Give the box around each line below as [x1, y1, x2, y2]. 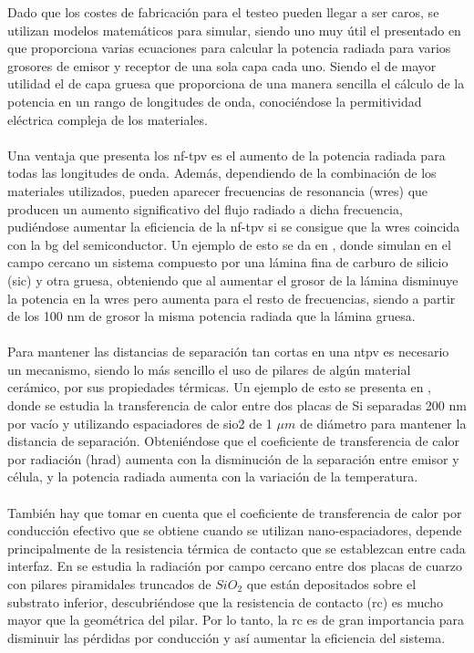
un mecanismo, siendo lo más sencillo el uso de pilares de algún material [7, 359, 411, 378]
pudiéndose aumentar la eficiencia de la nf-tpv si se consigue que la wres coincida [7, 217, 460, 236]
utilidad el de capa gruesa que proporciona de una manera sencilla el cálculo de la [7, 74, 465, 93]
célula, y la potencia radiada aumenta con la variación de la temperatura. [7, 467, 418, 486]
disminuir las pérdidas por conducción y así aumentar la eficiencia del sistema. [7, 627, 446, 647]
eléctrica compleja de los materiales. [7, 109, 208, 129]
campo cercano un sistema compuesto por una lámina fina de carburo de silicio [7, 253, 448, 272]
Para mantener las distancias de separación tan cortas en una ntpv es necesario [7, 342, 449, 361]
